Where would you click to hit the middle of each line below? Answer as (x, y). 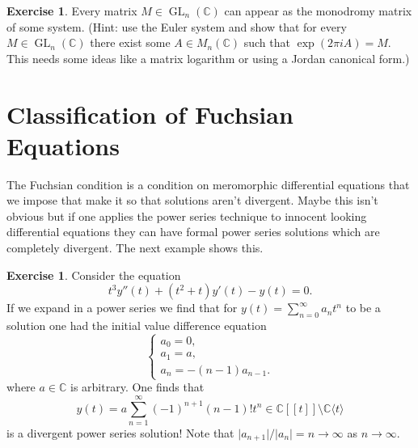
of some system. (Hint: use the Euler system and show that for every (177, 26)
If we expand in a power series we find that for (122, 308)
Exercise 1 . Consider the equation (94, 275)
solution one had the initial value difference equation (137, 325)
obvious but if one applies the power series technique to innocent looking (187, 216)
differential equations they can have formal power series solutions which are (193, 232)
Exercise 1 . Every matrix (72, 11)
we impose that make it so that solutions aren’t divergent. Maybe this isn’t (192, 200)
